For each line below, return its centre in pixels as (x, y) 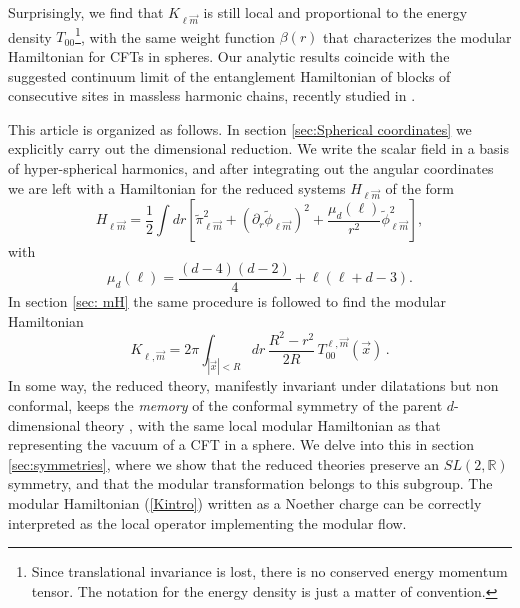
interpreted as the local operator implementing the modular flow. (207, 522)
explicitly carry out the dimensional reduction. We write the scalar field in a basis (259, 148)
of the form (419, 187)
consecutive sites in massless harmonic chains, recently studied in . (212, 95)
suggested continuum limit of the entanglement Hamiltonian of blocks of (229, 75)
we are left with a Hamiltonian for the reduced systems (177, 187)
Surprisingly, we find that (86, 12)
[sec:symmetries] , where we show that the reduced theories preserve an (224, 463)
